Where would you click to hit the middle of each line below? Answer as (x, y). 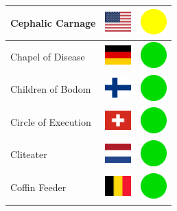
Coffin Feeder (38, 187)
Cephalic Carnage (53, 22)
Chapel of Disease (48, 56)
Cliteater (29, 154)
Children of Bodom (51, 89)
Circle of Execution (51, 121)
